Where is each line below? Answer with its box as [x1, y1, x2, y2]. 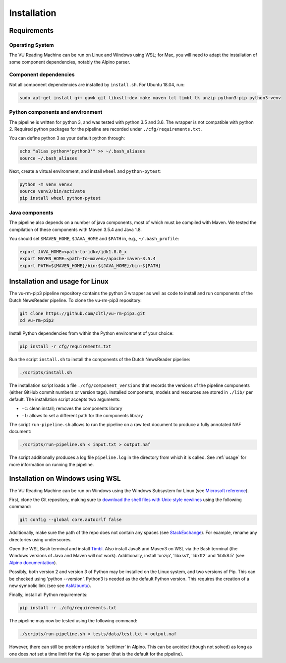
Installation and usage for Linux [9, 277, 109, 286]
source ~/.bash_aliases [19, 155, 78, 161]
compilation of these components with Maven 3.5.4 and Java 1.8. [9, 226, 142, 232]
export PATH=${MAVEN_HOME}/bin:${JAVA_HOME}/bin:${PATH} [19, 263, 161, 268]
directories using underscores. [9, 536, 72, 542]
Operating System [9, 41, 54, 48]
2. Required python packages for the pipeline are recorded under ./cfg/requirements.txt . [9, 126, 202, 132]
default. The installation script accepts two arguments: [9, 396, 121, 402]
